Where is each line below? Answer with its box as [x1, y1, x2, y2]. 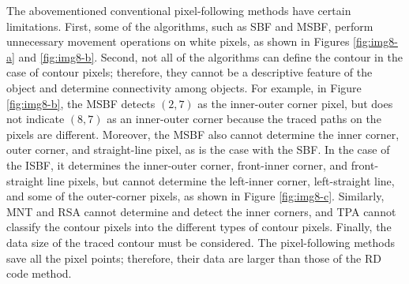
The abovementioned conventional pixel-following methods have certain [6, 2, 351, 18]
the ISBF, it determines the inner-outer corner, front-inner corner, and [6, 156, 348, 173]
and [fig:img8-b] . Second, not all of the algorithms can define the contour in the [18, 48, 403, 65]
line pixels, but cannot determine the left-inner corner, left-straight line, [47, 172, 395, 189]
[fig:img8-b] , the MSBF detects [6, 95, 156, 111]
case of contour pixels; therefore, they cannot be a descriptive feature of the [6, 64, 373, 80]
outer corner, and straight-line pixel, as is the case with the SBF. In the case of [6, 141, 390, 158]
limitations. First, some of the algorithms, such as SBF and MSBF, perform [6, 17, 373, 34]
